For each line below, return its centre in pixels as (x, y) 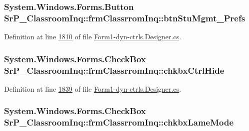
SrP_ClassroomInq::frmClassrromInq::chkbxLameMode (119, 122)
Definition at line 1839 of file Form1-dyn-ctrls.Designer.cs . (93, 88)
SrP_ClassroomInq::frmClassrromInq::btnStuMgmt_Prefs (125, 18)
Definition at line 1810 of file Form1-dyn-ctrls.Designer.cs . (93, 37)
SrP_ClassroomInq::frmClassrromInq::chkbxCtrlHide (114, 70)
